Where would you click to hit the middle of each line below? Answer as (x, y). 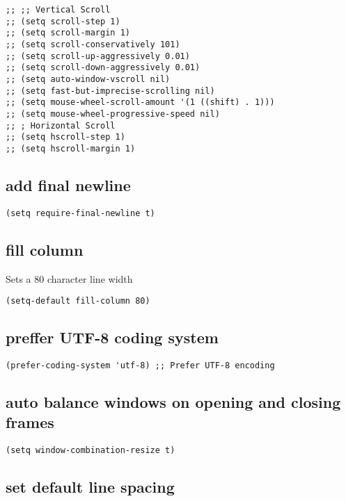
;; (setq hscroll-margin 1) (71, 148)
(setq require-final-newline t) (80, 213)
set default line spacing (90, 487)
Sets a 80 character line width (69, 278)
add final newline (68, 184)
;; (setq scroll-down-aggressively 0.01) (103, 68)
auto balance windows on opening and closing (173, 402)
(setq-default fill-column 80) (78, 301)
